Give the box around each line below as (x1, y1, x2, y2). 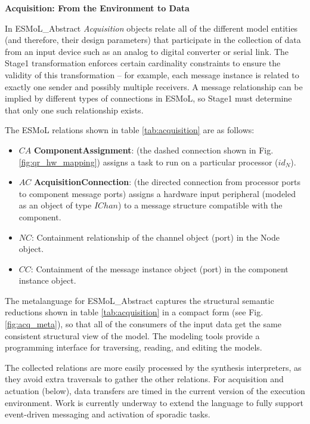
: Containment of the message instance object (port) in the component (30, 262, 289, 275)
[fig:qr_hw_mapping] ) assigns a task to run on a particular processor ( (18, 155, 278, 168)
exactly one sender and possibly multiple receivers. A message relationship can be (5, 80, 303, 93)
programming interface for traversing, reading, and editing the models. (5, 341, 262, 354)
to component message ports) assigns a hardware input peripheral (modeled (18, 187, 296, 199)
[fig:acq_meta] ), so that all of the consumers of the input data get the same (5, 318, 281, 330)
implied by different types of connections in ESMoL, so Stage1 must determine (5, 92, 292, 105)
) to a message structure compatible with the (117, 199, 283, 211)
